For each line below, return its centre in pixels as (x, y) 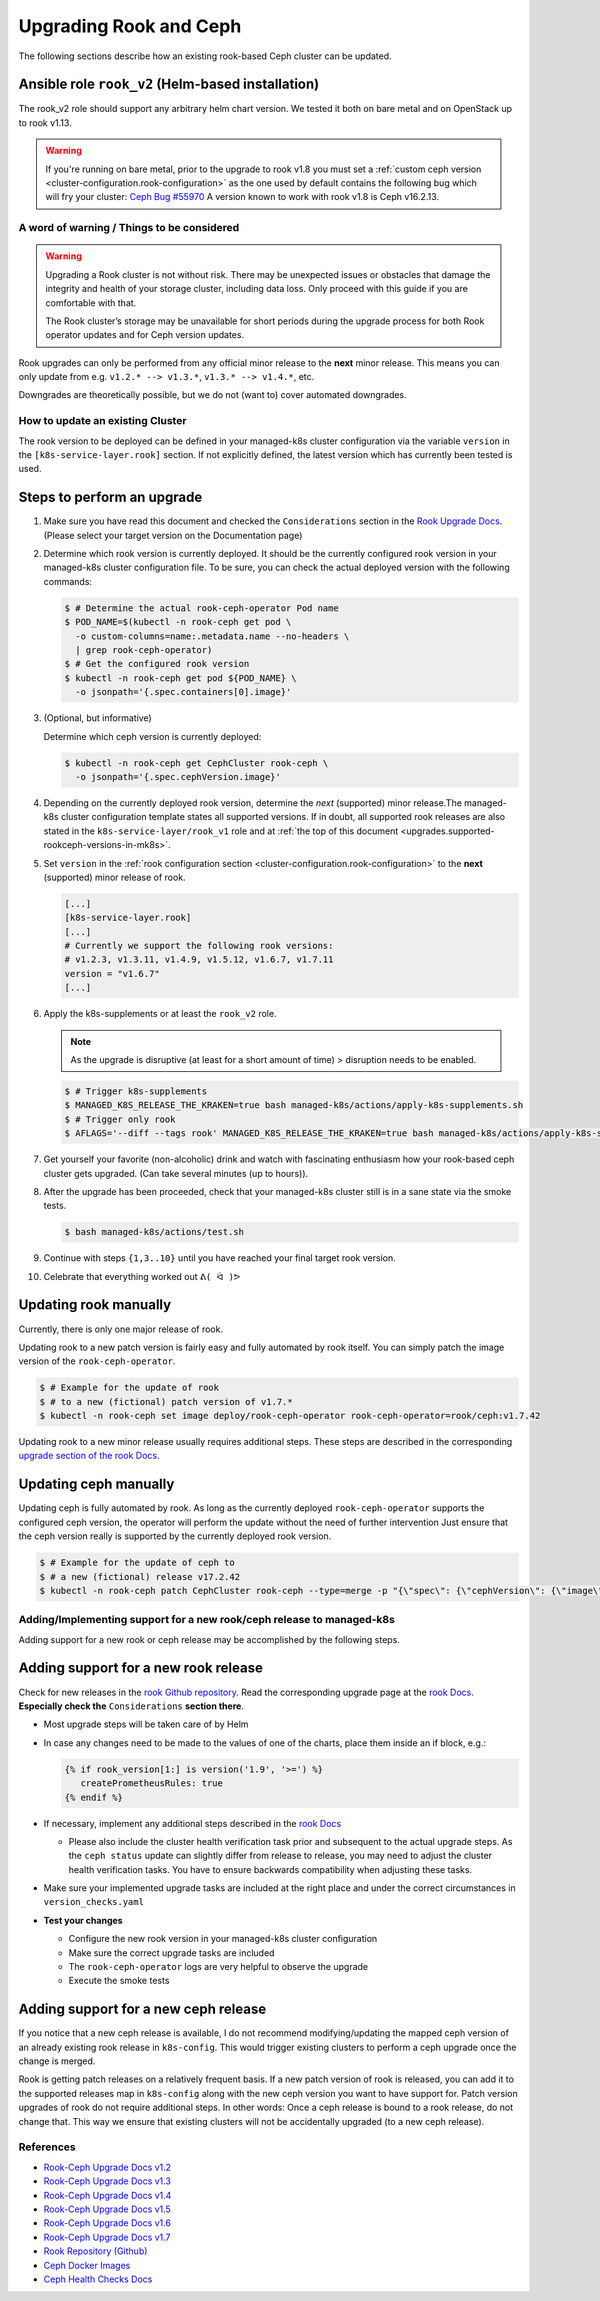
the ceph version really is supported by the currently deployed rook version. (175, 1536)
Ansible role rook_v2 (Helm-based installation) (169, 84)
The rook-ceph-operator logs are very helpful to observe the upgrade (218, 1967)
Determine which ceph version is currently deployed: (152, 736)
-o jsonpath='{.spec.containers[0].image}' (183, 692)
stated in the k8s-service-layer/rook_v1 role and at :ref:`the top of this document (221, 831)
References (47, 2147)
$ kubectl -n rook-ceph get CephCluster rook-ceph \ (196, 763)
